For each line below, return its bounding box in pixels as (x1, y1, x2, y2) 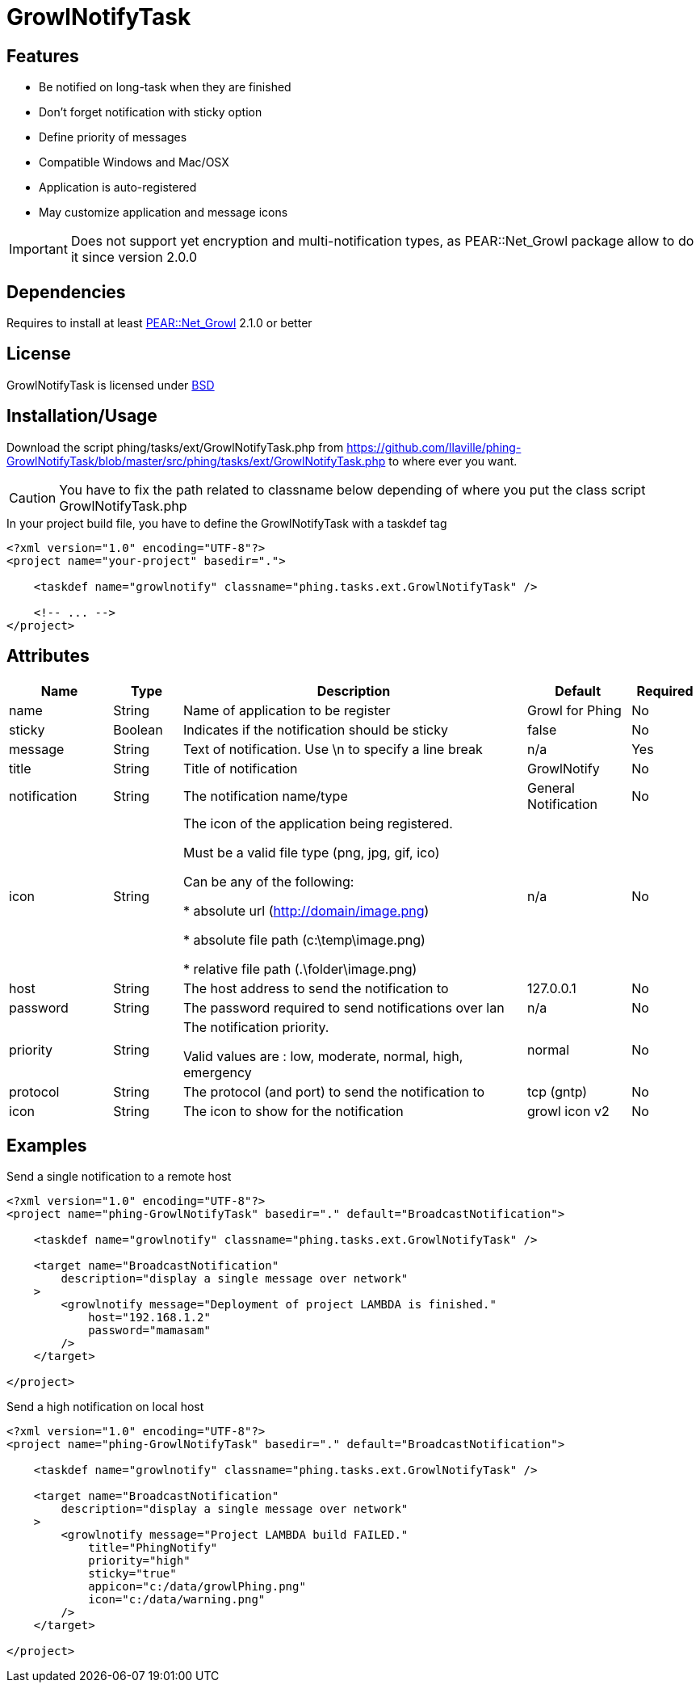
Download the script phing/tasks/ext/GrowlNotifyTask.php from (6, 440, 344, 454)
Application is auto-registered (39, 180, 197, 195)
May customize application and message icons (39, 205, 288, 220)
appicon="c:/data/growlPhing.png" (88, 1580, 306, 1594)
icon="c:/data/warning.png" (88, 1593, 266, 1607)
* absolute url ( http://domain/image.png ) (182, 902, 430, 919)
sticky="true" (88, 1567, 177, 1581)
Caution (9, 489, 57, 506)
